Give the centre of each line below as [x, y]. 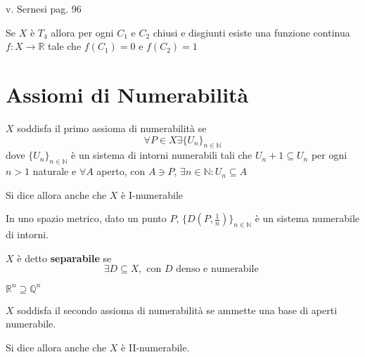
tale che [65, 46]
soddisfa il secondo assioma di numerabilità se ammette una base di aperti [177, 310]
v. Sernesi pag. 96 [44, 8]
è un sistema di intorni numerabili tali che [162, 155]
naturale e [55, 171]
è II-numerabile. [155, 347]
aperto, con [121, 171]
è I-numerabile [152, 194]
